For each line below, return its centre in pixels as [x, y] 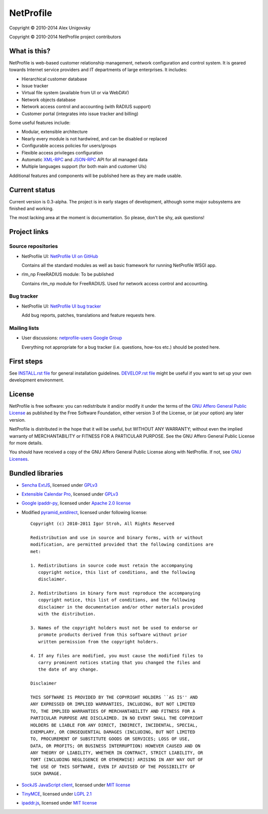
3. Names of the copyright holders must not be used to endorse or [114, 628]
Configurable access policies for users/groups [69, 146]
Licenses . [19, 459]
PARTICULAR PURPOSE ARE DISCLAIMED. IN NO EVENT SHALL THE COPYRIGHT [117, 718]
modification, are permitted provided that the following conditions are [122, 545]
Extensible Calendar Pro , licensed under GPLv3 [70, 494]
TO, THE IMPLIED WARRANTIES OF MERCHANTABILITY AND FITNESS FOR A [113, 711]
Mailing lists [24, 328]
